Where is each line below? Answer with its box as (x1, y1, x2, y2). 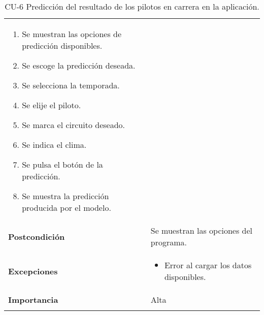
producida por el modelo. (22, 202, 111, 213)
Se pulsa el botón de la (22, 159, 103, 170)
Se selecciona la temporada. (22, 79, 120, 91)
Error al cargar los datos (164, 259, 252, 271)
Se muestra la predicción (22, 190, 109, 202)
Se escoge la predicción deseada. (22, 59, 136, 71)
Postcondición (8, 230, 65, 242)
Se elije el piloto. (22, 99, 81, 111)
